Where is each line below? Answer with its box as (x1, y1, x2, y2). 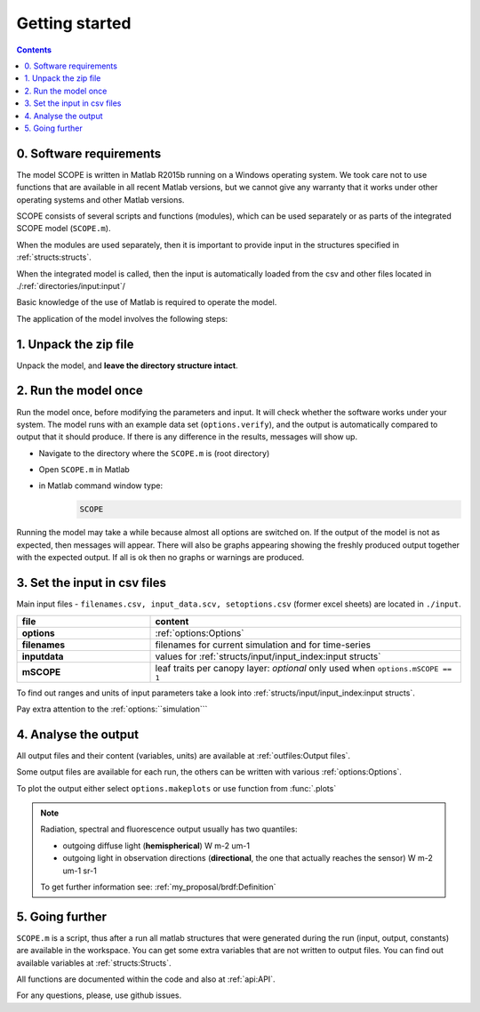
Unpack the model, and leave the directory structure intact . (16, 360, 239, 371)
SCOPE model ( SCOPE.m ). (16, 223, 111, 234)
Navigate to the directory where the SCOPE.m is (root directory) (38, 447, 270, 458)
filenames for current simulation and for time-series (155, 639, 371, 651)
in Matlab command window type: (38, 480, 164, 491)
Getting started (16, 13, 132, 33)
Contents (16, 44, 52, 55)
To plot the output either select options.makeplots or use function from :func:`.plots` (16, 783, 337, 793)
